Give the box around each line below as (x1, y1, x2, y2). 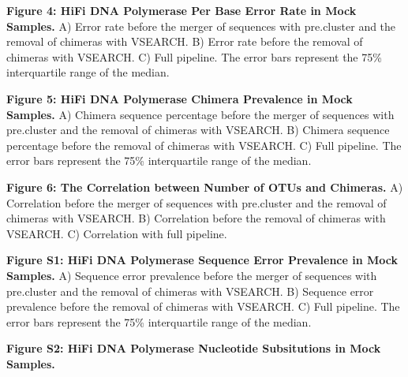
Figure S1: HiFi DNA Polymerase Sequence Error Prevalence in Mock (6, 252, 399, 268)
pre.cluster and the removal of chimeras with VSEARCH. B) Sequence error (6, 282, 374, 299)
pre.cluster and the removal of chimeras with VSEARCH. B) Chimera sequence (6, 121, 390, 138)
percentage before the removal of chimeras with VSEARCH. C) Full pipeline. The (6, 136, 402, 153)
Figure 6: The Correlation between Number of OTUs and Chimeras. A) (6, 178, 403, 195)
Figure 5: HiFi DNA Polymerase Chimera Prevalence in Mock (6, 90, 353, 106)
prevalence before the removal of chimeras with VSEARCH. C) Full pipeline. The (6, 298, 400, 315)
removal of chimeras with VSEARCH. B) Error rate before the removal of (6, 33, 363, 50)
